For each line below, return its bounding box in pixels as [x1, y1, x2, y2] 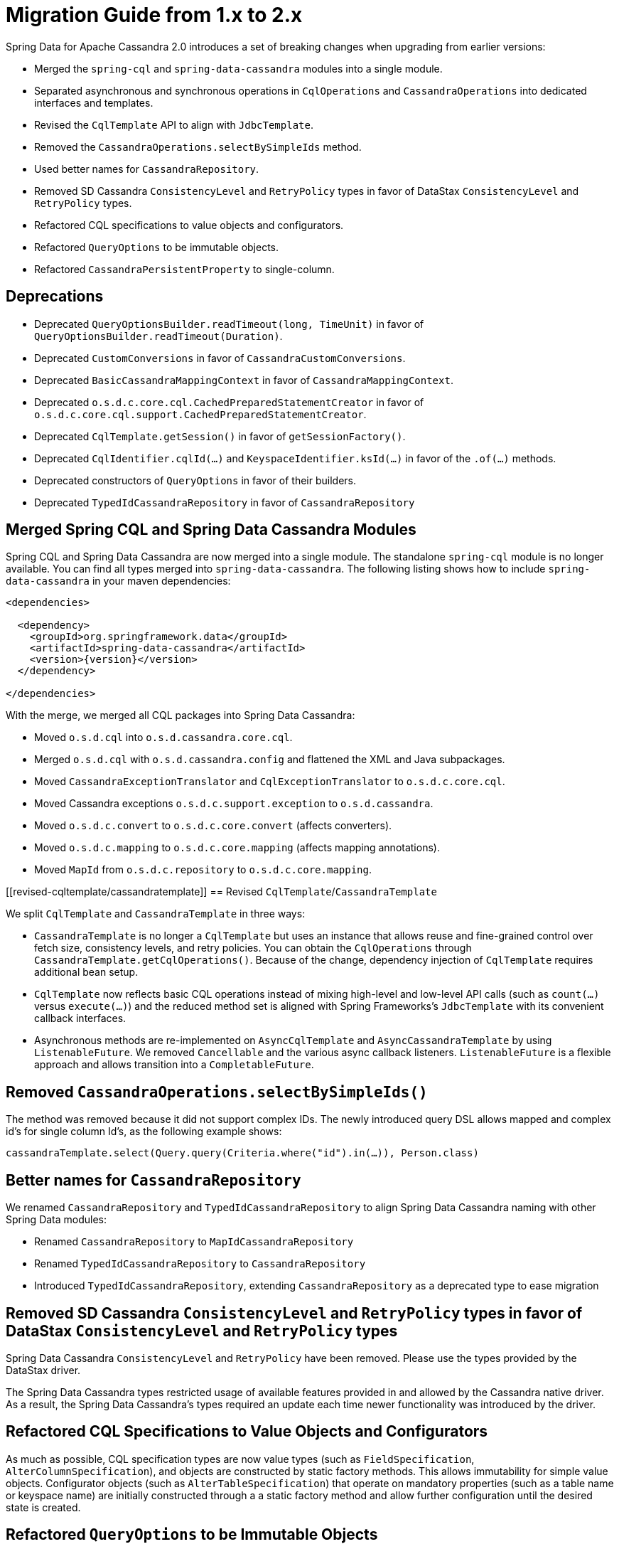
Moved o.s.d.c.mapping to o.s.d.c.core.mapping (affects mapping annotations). [34, 841, 440, 854]
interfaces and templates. [34, 96, 154, 109]
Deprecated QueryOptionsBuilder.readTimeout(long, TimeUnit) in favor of [34, 317, 424, 330]
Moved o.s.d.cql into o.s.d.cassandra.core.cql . [34, 731, 293, 744]
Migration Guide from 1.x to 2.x [6, 3, 303, 27]
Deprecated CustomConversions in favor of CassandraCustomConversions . [34, 351, 406, 364]
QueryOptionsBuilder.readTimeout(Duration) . [34, 329, 283, 342]
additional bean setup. [34, 966, 139, 979]
